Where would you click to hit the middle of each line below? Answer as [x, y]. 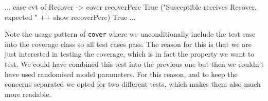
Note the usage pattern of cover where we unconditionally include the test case [130, 34]
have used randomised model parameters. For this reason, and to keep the [121, 74]
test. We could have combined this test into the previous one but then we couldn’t [134, 64]
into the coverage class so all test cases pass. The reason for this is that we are [128, 44]
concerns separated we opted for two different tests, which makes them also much [133, 84]
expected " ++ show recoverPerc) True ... [70, 17]
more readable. [28, 94]
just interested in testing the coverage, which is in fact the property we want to [130, 54]
